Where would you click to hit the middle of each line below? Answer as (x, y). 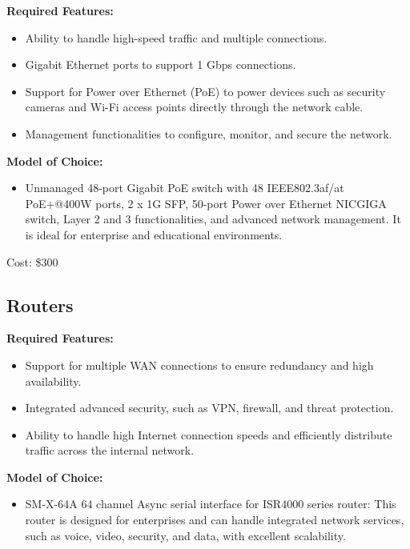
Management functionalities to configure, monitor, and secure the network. (209, 133)
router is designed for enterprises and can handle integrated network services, (215, 520)
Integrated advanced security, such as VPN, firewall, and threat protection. (209, 408)
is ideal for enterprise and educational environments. (154, 234)
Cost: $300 (32, 261)
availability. (53, 381)
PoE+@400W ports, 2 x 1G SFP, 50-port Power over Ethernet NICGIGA (206, 203)
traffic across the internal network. (110, 450)
